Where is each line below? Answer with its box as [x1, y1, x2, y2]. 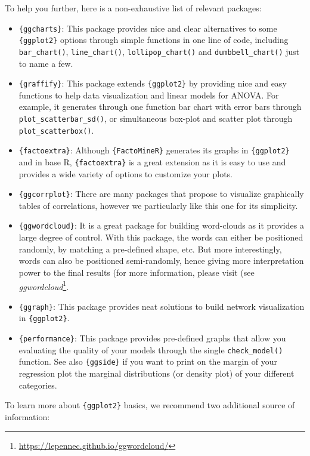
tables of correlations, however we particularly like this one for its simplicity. [18, 199, 298, 211]
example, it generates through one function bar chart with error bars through [18, 100, 302, 113]
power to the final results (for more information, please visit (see [18, 266, 255, 278]
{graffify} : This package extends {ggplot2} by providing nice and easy [18, 77, 287, 90]
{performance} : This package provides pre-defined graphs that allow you [18, 332, 286, 344]
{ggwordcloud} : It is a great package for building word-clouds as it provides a [18, 219, 304, 232]
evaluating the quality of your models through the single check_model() [18, 343, 283, 356]
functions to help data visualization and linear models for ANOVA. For [18, 88, 279, 101]
